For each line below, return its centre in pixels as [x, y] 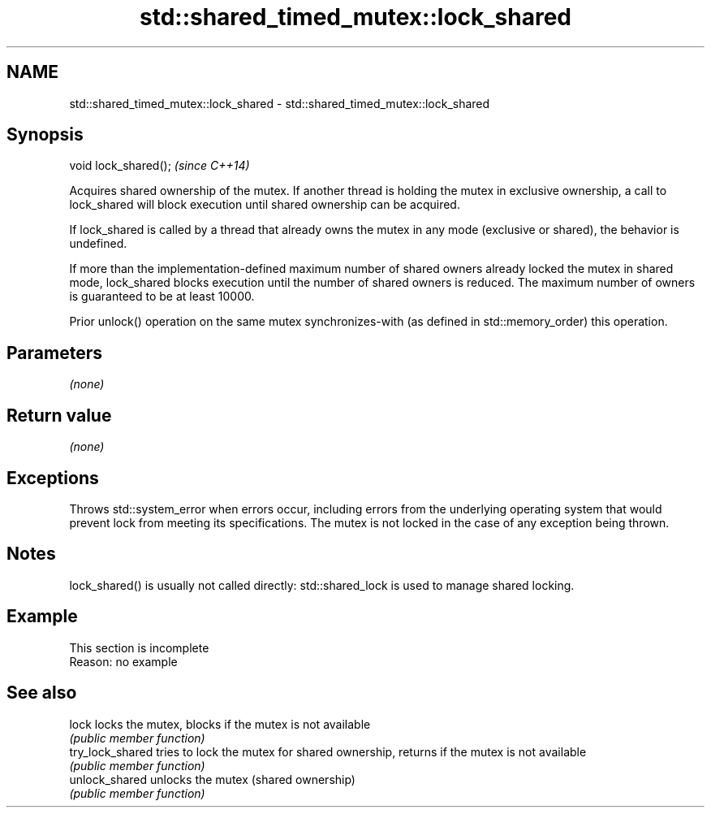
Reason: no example [123, 661]
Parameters [54, 353]
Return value [59, 415]
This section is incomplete [139, 647]
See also [42, 693]
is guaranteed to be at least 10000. [162, 297]
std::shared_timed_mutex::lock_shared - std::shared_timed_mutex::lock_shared [280, 103]
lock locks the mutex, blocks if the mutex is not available [220, 724]
